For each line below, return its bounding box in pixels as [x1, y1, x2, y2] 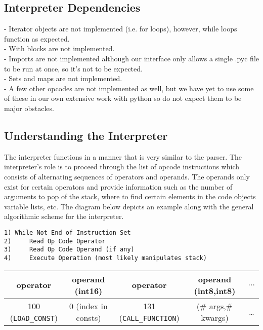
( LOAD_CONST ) [10, 311, 58, 323]
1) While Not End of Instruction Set [4, 229, 131, 236]
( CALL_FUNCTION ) [119, 311, 180, 323]
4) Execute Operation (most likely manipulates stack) [4, 254, 207, 262]
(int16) [74, 284, 103, 297]
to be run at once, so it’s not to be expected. [4, 63, 143, 74]
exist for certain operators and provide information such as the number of [4, 181, 233, 192]
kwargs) [201, 311, 229, 323]
